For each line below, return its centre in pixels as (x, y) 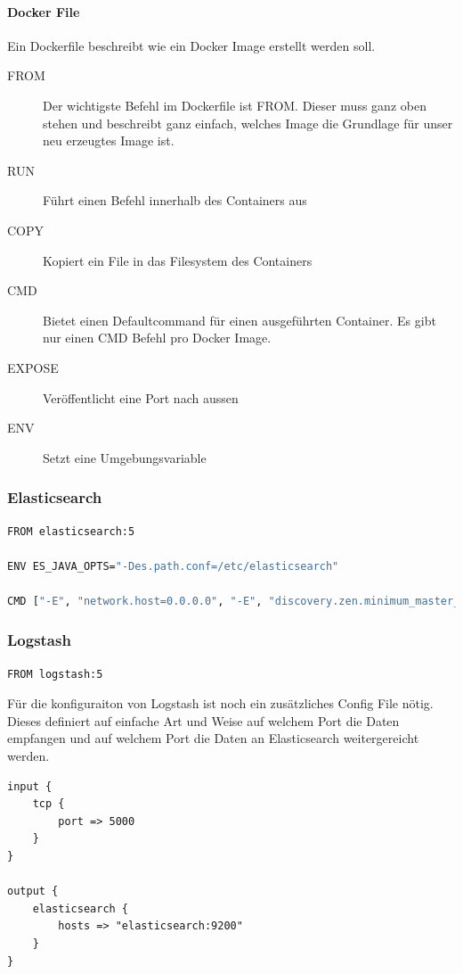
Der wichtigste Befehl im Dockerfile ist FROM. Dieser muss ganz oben (235, 105)
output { (33, 891)
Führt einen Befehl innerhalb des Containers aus (175, 200)
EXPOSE (33, 367)
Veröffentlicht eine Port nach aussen (141, 397)
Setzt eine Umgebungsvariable (125, 457)
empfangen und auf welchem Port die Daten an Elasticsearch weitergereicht (213, 738)
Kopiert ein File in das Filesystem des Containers (178, 260)
